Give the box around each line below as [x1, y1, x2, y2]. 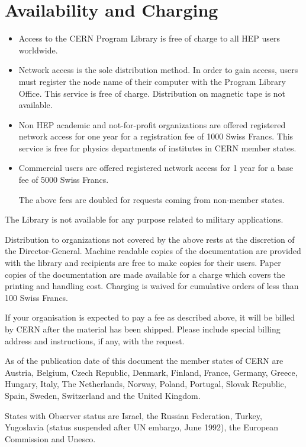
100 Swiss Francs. [5, 291, 69, 303]
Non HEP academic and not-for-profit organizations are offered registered [18, 118, 286, 131]
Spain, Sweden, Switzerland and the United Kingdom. [5, 389, 201, 401]
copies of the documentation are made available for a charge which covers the [5, 268, 285, 280]
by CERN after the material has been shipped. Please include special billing [5, 323, 281, 335]
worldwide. [18, 43, 58, 56]
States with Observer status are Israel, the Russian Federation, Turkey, [5, 409, 262, 421]
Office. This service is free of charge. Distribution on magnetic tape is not [18, 87, 286, 99]
